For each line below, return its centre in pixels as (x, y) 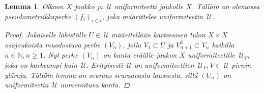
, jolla (132, 44)
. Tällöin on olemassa (226, 6)
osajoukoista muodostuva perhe (53, 44)
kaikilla (223, 44)
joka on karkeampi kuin (41, 65)
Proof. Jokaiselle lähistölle (46, 35)
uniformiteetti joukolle (149, 6)
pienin (241, 65)
